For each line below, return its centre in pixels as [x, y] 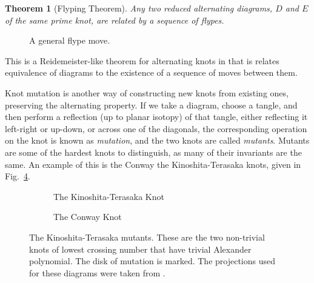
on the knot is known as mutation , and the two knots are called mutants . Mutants [157, 140]
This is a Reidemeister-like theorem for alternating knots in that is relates [142, 60]
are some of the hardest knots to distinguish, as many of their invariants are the [153, 152]
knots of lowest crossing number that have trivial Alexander [140, 249]
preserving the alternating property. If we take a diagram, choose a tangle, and [151, 105]
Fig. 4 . [18, 176]
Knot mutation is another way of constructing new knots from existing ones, [147, 92]
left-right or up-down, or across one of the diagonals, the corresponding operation [156, 128]
